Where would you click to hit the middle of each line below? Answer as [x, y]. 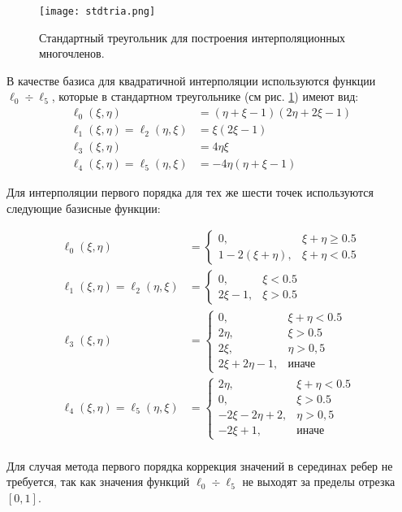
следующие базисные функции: [84, 208]
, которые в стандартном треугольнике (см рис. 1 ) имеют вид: [205, 96]
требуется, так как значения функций [98, 482]
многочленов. [72, 53]
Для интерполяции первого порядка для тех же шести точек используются [190, 192]
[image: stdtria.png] [97, 11]
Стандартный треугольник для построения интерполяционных [192, 37]
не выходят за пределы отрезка [319, 482]
